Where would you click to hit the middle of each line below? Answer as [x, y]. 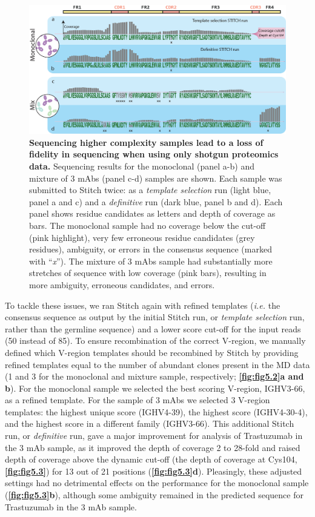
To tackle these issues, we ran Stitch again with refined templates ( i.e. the [143, 305]
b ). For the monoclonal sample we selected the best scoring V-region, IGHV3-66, [155, 388]
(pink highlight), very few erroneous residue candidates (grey [142, 237]
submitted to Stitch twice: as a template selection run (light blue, [150, 190]
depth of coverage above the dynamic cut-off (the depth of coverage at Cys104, [151, 459]
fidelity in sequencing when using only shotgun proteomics [154, 154]
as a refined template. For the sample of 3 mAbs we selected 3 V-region [138, 400]
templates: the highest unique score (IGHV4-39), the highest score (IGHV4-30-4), [156, 411]
